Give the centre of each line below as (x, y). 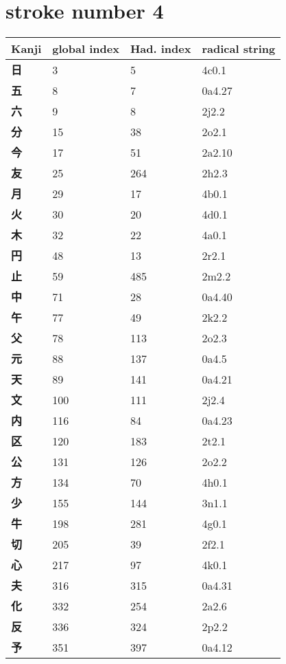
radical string (239, 49)
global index (86, 49)
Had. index (160, 49)
